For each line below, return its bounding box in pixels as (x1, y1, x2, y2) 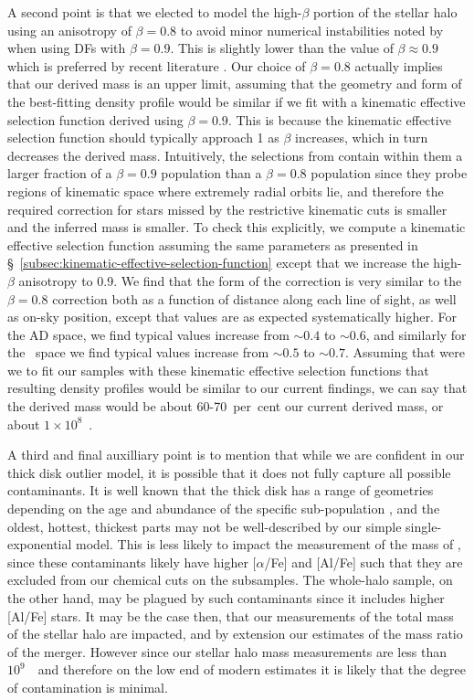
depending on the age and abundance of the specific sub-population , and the (7, 499, 440, 518)
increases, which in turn (295, 128, 428, 147)
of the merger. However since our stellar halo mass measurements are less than (7, 642, 448, 661)
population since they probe (311, 164, 468, 183)
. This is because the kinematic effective (227, 110, 451, 129)
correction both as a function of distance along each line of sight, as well (52, 289, 457, 308)
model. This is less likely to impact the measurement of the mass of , (76, 535, 461, 554)
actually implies (354, 56, 443, 75)
